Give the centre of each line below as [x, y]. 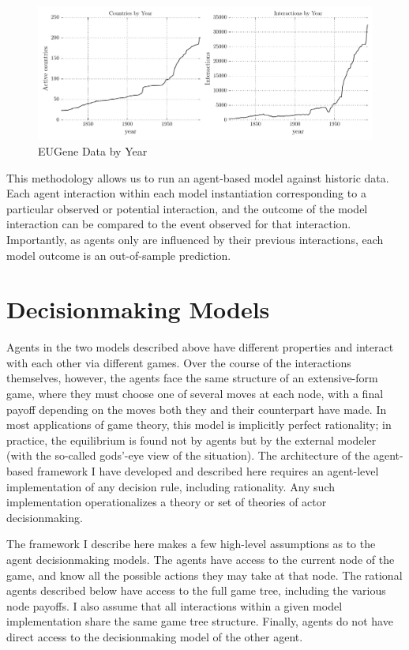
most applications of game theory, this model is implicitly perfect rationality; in [199, 425]
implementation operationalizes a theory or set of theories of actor [167, 502]
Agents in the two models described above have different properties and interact [200, 347]
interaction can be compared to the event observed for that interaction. [179, 224]
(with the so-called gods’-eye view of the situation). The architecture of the [188, 455]
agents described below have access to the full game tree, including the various [196, 590]
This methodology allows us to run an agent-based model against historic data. [198, 177]
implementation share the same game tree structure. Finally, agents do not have [200, 621]
